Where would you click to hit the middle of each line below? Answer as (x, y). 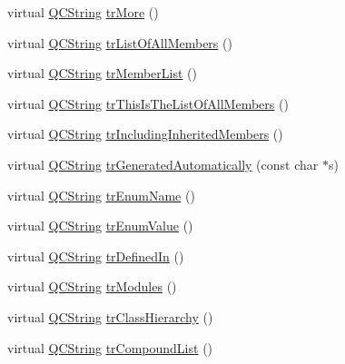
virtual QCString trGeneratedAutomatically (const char (163, 164)
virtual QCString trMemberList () (102, 73)
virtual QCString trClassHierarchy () (110, 316)
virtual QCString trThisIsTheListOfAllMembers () (148, 103)
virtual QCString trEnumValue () (100, 226)
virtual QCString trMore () (83, 12)
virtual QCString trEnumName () (101, 195)
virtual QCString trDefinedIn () (96, 256)
